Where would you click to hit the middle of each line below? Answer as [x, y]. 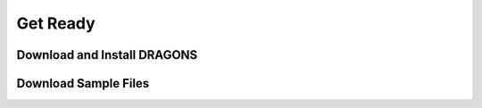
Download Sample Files [83, 83]
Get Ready [56, 23]
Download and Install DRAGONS [107, 55]
